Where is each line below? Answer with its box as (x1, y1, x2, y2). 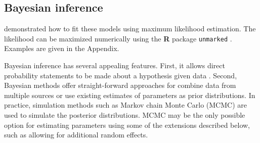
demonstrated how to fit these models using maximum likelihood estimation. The (4, 23, 256, 34)
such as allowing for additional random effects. (4, 129, 148, 140)
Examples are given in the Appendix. (4, 43, 119, 54)
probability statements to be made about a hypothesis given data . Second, (4, 70, 237, 80)
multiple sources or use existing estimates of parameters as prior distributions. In (4, 89, 255, 100)
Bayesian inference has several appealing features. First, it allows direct (4, 60, 225, 71)
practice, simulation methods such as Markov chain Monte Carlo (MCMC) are (4, 100, 247, 110)
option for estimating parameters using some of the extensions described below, (4, 119, 250, 130)
